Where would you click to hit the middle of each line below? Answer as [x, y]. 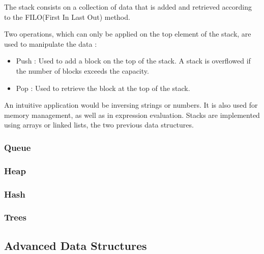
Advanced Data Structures [76, 245]
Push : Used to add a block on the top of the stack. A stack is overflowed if [133, 61]
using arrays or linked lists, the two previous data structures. [99, 125]
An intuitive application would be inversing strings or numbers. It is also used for [131, 105]
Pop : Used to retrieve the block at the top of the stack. [103, 88]
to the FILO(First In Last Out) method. [67, 17]
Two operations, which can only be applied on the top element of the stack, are [128, 34]
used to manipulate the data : [51, 43]
